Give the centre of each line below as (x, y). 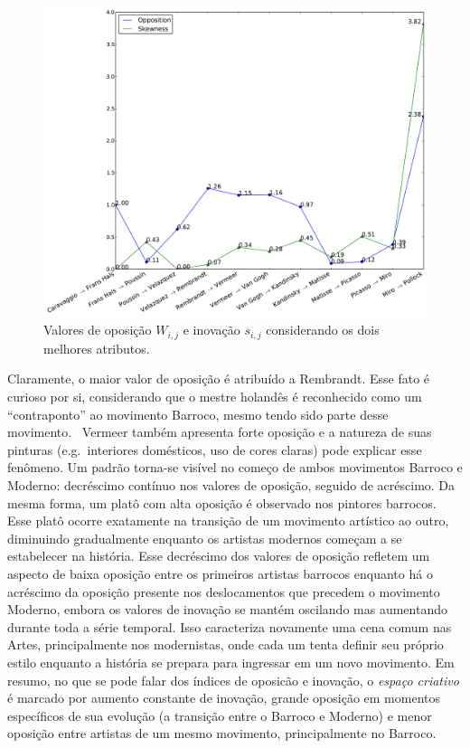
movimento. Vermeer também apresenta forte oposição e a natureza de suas (220, 432)
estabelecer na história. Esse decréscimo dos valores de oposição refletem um (219, 556)
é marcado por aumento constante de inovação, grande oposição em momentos (224, 698)
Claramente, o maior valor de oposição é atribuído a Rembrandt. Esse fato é (219, 379)
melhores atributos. (97, 348)
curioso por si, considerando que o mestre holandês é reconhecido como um (215, 397)
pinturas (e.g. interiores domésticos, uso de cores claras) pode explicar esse (215, 449)
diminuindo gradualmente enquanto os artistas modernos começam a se (205, 538)
